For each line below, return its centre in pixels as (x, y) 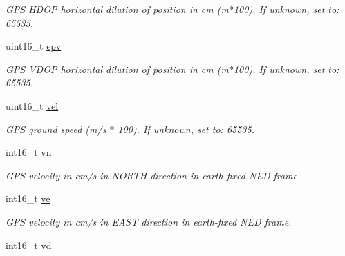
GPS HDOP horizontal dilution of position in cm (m (117, 9)
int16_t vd (29, 245)
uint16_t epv (34, 46)
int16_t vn (29, 152)
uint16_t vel (32, 105)
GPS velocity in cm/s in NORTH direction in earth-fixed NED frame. (153, 175)
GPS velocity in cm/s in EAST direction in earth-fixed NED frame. (149, 221)
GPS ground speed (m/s (56, 129)
